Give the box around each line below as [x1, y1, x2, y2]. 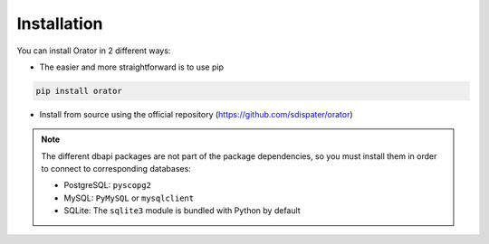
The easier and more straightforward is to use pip [39, 61, 224, 72]
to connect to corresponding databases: [41, 164, 192, 174]
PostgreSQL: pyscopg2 [63, 180, 151, 191]
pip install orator [35, 86, 122, 96]
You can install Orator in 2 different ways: [16, 45, 171, 56]
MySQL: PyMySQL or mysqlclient [63, 192, 195, 203]
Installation [16, 14, 103, 33]
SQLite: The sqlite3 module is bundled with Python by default [63, 205, 301, 216]
